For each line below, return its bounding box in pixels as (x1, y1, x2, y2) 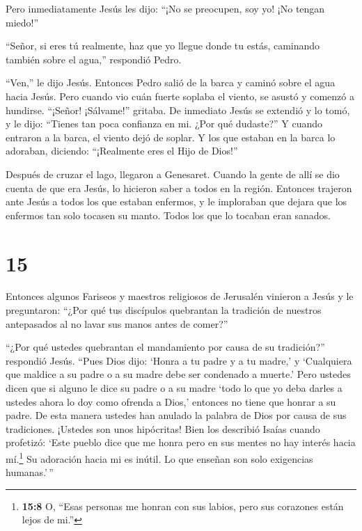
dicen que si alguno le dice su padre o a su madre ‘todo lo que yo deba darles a (6, 381, 343, 395)
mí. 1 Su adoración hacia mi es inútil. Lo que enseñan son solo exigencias (6, 449, 313, 466)
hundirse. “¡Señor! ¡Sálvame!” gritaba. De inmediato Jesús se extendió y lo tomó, (6, 102, 350, 117)
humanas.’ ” (6, 465, 54, 480)
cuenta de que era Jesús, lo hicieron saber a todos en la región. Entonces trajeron (6, 180, 352, 195)
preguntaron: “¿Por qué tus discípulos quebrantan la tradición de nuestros (6, 303, 322, 317)
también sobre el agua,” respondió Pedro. (6, 51, 182, 66)
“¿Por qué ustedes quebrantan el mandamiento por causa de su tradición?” (6, 340, 325, 354)
